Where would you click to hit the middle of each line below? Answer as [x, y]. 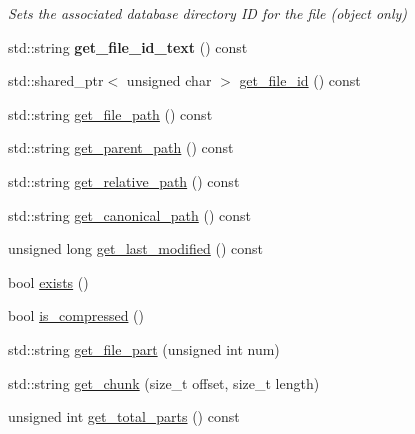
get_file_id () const [300, 80]
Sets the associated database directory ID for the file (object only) [208, 13]
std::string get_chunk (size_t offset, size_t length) [164, 382]
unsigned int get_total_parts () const [124, 416]
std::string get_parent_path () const [121, 147]
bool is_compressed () [76, 315]
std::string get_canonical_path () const [129, 214]
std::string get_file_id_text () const [128, 46]
